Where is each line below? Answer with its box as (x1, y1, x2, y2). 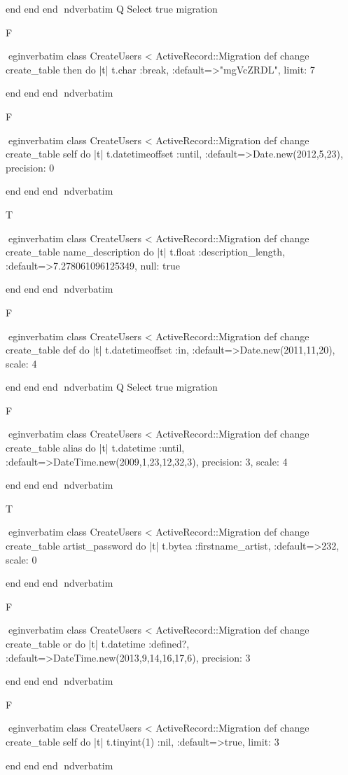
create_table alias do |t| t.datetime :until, (6, 440, 185, 455)
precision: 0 (6, 160, 55, 174)
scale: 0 (6, 552, 37, 566)
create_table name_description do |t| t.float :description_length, (6, 244, 285, 259)
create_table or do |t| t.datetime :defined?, (6, 636, 190, 650)
